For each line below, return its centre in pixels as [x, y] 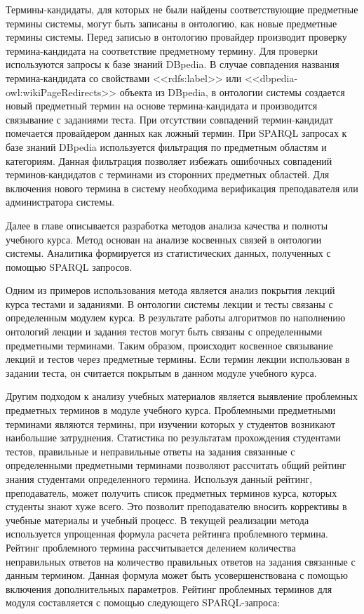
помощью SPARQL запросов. [69, 266]
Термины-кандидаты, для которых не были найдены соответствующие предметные [182, 9]
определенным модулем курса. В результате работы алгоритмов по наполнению [176, 318]
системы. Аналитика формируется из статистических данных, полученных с [168, 253]
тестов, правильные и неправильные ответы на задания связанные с [150, 451]
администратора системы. [60, 202]
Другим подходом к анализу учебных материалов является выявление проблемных [182, 396]
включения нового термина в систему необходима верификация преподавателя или [182, 188]
